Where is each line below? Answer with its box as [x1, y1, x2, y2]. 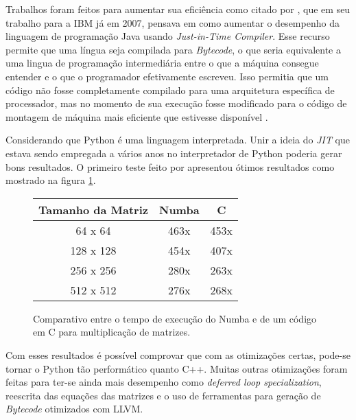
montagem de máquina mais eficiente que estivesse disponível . [5, 109, 268, 124]
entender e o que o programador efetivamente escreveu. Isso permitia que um [5, 69, 329, 83]
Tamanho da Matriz [38, 201, 148, 218]
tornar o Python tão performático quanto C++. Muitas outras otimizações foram [5, 361, 348, 375]
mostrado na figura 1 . [5, 173, 96, 187]
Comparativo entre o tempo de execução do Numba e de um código [33, 311, 317, 325]
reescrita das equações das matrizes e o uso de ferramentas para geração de [5, 388, 321, 402]
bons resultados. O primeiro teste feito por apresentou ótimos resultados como [5, 159, 335, 174]
